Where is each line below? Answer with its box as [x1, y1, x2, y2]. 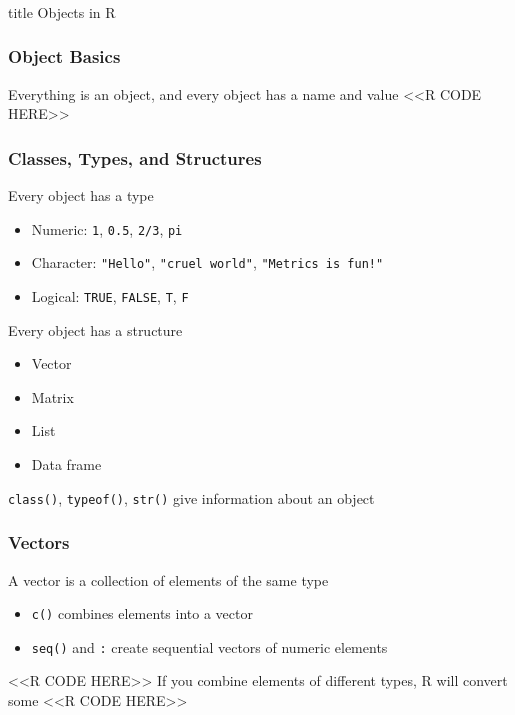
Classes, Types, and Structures [8, 145, 262, 170]
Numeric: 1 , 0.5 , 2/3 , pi [31, 218, 183, 239]
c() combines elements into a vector [31, 603, 253, 624]
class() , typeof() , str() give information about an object [8, 487, 375, 508]
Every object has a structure [8, 319, 183, 340]
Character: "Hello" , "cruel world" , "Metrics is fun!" [31, 252, 384, 273]
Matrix [31, 386, 74, 407]
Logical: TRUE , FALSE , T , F [31, 286, 189, 307]
